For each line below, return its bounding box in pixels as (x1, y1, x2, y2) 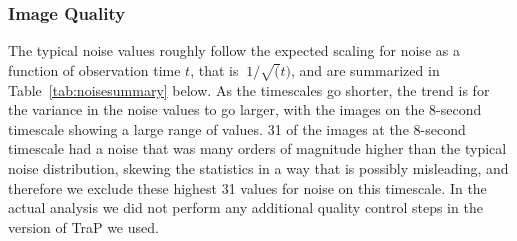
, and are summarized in (290, 59, 440, 80)
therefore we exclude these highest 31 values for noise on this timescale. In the (8, 177, 487, 198)
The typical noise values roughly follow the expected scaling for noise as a (8, 40, 460, 61)
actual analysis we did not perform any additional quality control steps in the (8, 197, 483, 218)
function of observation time (8, 59, 181, 80)
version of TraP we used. (8, 216, 159, 237)
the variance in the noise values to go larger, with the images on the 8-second (8, 99, 482, 120)
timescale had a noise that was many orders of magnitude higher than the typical (8, 138, 507, 159)
